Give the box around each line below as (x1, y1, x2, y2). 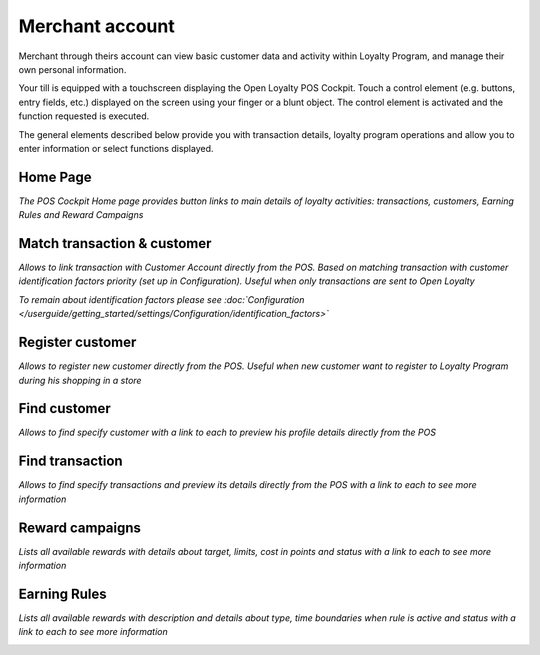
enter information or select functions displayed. (18, 142, 214, 154)
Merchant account (18, 15, 175, 37)
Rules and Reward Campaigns (18, 209, 144, 221)
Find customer (18, 400, 112, 417)
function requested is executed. (18, 110, 150, 122)
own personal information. (18, 63, 127, 75)
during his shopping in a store (18, 374, 142, 386)
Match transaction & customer (18, 235, 212, 252)
